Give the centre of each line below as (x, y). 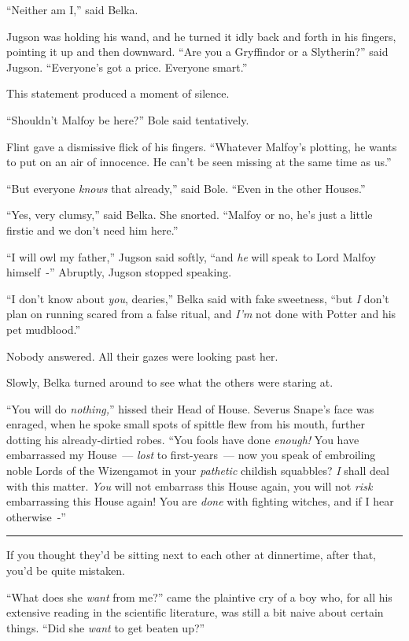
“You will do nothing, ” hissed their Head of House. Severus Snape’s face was (190, 408)
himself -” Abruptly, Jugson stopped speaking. (119, 272)
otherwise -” (36, 516)
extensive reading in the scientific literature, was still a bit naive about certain (195, 612)
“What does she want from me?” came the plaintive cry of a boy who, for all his (199, 597)
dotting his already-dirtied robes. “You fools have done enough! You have (183, 439)
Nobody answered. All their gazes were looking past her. (142, 356)
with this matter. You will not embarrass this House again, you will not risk (190, 485)
